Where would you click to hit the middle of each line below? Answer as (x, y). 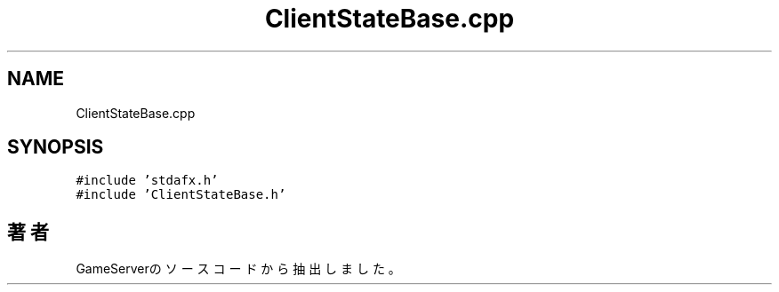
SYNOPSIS (56, 147)
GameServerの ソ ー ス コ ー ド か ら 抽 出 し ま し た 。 (238, 269)
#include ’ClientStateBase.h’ (181, 195)
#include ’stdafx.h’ (147, 181)
